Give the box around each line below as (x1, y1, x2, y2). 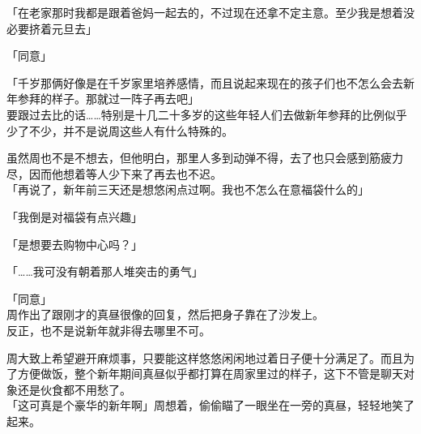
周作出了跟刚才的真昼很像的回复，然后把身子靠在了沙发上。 (6, 306, 324, 323)
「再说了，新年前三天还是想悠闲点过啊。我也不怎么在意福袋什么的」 (6, 181, 369, 198)
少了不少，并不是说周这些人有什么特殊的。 (6, 122, 233, 139)
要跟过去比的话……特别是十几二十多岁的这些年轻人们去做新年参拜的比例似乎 (6, 105, 407, 122)
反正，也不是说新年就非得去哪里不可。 (6, 321, 210, 338)
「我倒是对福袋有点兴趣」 (6, 208, 142, 225)
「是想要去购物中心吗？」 (6, 235, 142, 252)
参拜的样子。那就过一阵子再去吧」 (17, 90, 199, 107)
